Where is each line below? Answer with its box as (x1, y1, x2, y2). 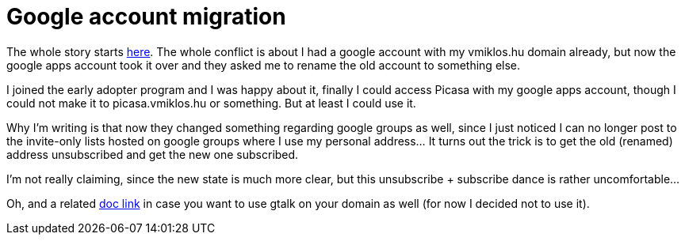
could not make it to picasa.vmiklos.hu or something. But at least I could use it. (6, 96, 416, 110)
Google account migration (6, 3, 286, 30)
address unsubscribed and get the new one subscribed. (6, 147, 299, 161)
